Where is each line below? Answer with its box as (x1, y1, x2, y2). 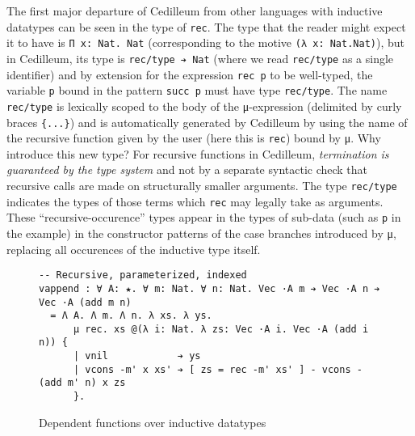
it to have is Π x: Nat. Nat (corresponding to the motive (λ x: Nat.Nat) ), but (6, 34, 405, 51)
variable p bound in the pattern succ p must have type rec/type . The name (6, 82, 388, 99)
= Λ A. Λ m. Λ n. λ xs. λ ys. (50, 310, 212, 322)
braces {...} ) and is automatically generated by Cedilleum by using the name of (6, 113, 408, 130)
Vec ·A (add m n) (39, 296, 132, 308)
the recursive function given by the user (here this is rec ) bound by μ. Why (6, 129, 381, 146)
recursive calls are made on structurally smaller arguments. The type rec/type (6, 177, 397, 194)
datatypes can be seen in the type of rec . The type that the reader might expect (6, 18, 406, 35)
